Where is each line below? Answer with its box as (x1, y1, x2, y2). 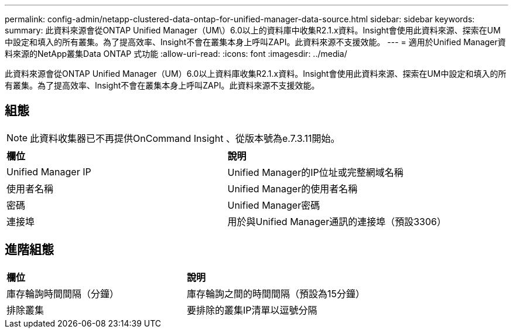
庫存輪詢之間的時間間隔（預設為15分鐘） (187, 287, 365, 300)
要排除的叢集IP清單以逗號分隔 (187, 304, 317, 316)
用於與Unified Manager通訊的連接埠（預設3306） (227, 215, 446, 227)
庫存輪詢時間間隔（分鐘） (6, 287, 119, 300)
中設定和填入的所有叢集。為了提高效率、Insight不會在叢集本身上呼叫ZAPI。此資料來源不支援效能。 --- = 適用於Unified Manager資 (5, 37, 506, 47)
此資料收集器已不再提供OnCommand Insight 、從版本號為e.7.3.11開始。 (30, 132, 340, 144)
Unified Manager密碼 (227, 199, 320, 211)
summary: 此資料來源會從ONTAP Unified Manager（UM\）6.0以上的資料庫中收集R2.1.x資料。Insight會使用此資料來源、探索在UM (5, 25, 501, 35)
